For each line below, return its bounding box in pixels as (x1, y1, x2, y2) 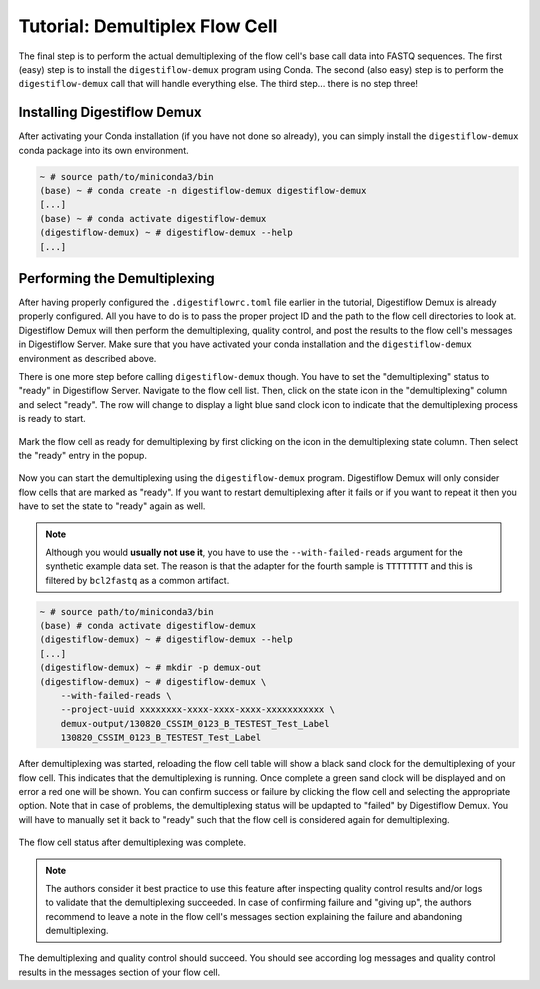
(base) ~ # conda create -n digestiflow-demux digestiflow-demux (39, 185, 367, 196)
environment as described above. (18, 352, 157, 364)
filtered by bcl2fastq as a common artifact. (45, 574, 230, 586)
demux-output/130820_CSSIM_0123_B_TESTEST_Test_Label (60, 718, 330, 729)
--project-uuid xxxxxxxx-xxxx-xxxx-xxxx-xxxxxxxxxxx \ (60, 704, 335, 715)
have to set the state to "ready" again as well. (18, 500, 206, 512)
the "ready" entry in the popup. (18, 449, 147, 461)
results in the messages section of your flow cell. (18, 966, 221, 978)
